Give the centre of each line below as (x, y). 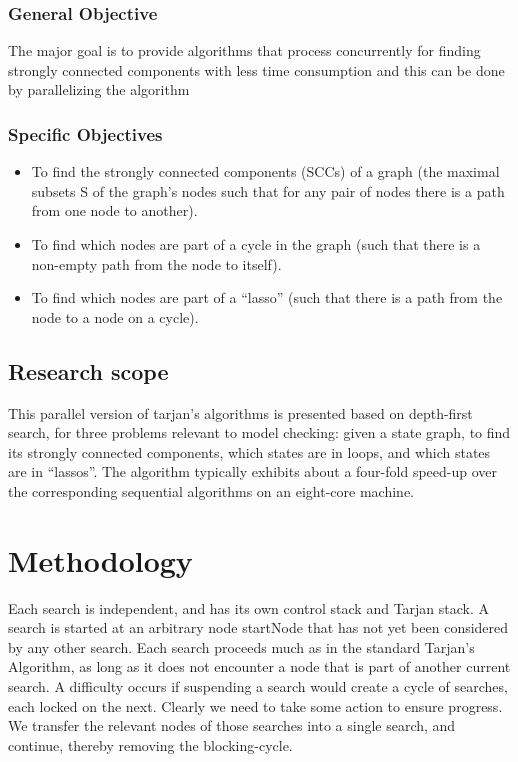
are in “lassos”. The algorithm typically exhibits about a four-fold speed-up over (253, 471)
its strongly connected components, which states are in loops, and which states (249, 451)
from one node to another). (114, 210)
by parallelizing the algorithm (99, 89)
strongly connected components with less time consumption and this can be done (256, 69)
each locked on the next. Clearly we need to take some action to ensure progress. (255, 705)
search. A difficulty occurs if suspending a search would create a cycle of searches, (258, 686)
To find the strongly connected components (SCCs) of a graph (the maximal (265, 171)
